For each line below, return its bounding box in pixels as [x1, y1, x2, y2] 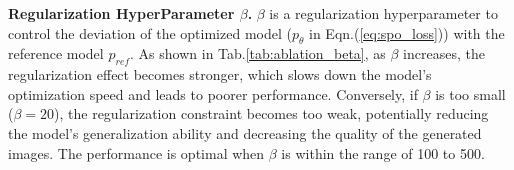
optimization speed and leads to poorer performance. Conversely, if [8, 83, 418, 104]
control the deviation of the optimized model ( [8, 22, 292, 43]
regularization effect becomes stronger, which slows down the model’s [8, 64, 432, 85]
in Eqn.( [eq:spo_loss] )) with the [309, 22, 505, 43]
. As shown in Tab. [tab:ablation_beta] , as [130, 43, 386, 64]
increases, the [403, 43, 485, 64]
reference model [8, 43, 104, 64]
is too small [435, 83, 506, 104]
